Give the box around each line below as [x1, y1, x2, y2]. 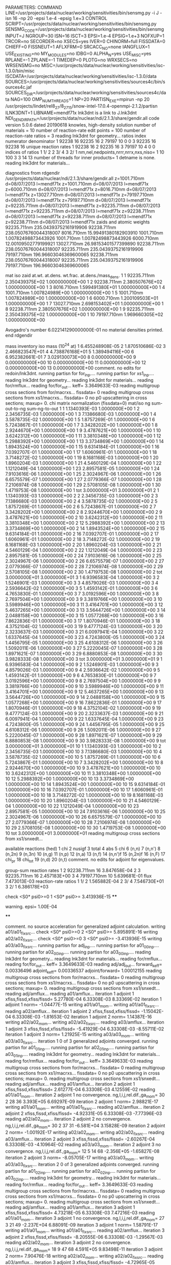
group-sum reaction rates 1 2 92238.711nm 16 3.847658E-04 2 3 [5, 867, 141, 874]
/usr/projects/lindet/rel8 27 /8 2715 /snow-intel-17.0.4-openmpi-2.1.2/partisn [5, 102, 158, 110]
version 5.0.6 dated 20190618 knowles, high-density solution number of [5, 121, 157, 128]
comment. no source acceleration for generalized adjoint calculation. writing [5, 923, 166, 929]
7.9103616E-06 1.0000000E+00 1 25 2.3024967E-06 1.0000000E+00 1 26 [5, 471, 162, 477]
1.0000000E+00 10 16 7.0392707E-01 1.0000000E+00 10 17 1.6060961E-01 [5, 786, 163, 793]
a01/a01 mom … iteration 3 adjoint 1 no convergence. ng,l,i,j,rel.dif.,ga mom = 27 [5, 1215, 165, 1222]
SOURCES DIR [5, 90, 33, 97]
